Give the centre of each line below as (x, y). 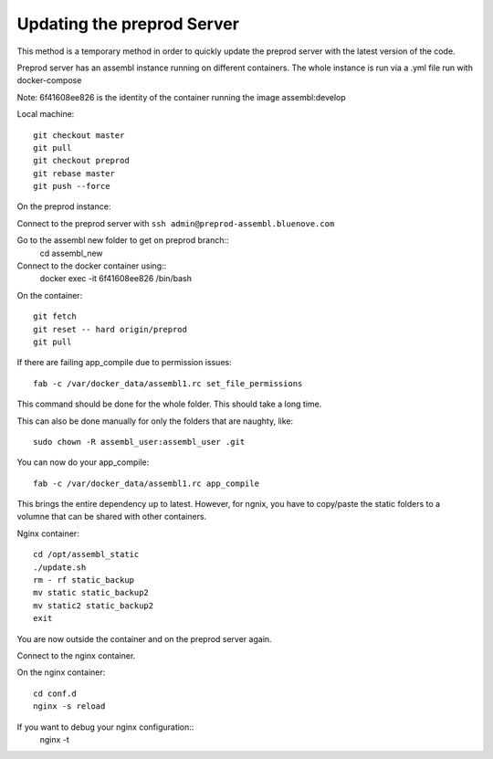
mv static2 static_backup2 (94, 606)
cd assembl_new (72, 253)
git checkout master (79, 135)
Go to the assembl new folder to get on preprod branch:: (123, 240)
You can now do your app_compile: (83, 462)
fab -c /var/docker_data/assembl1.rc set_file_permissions (168, 383)
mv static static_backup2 (91, 593)
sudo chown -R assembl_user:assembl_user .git (139, 442)
